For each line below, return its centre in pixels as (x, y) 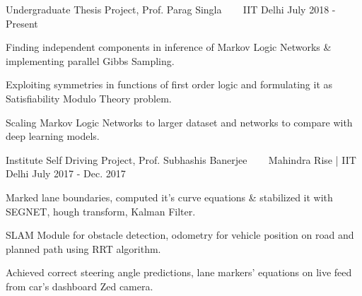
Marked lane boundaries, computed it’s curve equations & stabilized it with (169, 197)
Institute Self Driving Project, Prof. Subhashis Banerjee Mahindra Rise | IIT (181, 159)
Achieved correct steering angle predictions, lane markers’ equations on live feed (179, 272)
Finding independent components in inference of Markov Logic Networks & (169, 47)
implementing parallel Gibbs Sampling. (90, 60)
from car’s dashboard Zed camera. (80, 286)
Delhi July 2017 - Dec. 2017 (66, 173)
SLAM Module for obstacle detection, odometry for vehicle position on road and (180, 235)
